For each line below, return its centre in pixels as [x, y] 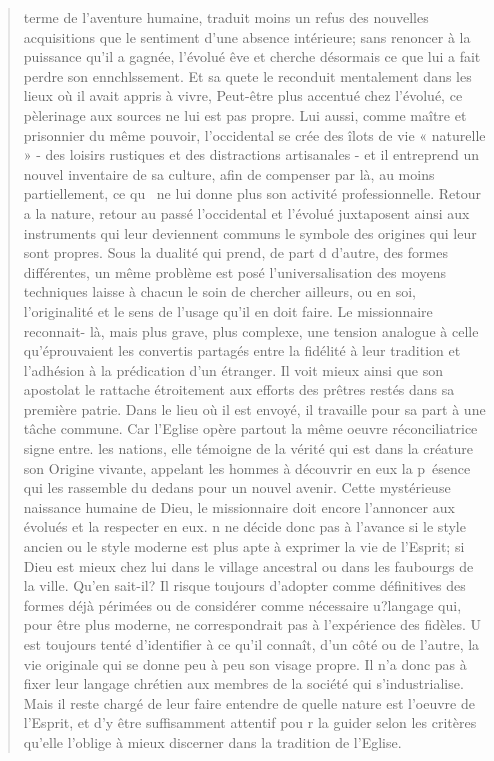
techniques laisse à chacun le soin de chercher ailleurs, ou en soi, [219, 291]
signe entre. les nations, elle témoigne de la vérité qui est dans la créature [248, 448]
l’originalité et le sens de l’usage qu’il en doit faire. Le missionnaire [228, 310]
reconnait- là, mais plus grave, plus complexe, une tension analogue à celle [251, 330]
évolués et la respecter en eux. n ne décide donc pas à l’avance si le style [244, 526]
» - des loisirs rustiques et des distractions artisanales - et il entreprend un [251, 154]
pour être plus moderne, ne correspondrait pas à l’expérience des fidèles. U [252, 624]
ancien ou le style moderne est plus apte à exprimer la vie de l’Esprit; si [244, 546]
